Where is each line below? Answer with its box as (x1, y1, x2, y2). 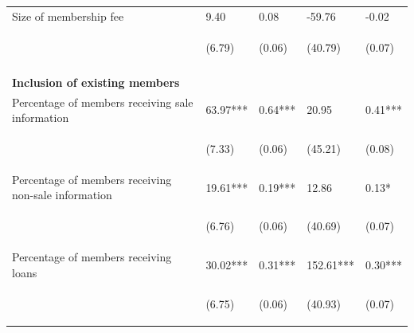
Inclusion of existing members (12, 73, 180, 90)
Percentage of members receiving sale (12, 93, 193, 110)
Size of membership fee (12, 7, 124, 24)
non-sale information (12, 186, 112, 203)
